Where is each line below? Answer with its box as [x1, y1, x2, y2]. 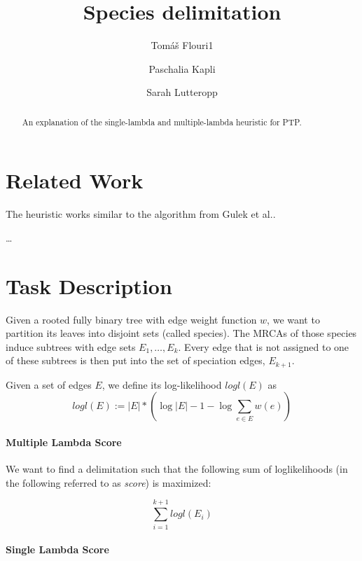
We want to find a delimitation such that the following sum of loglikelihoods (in [6, 462, 348, 476]
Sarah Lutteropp [146, 85, 218, 99]
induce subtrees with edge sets [6, 339, 136, 354]
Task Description [6, 271, 172, 300]
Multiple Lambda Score [6, 435, 122, 450]
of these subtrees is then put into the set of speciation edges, [6, 353, 265, 368]
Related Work [6, 166, 144, 195]
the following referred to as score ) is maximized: [6, 475, 211, 490]
